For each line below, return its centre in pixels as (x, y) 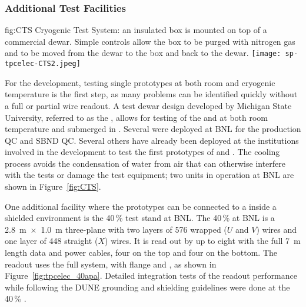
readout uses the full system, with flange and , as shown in (111, 264)
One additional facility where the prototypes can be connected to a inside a (141, 206)
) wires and (277, 229)
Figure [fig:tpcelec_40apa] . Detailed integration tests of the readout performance (151, 275)
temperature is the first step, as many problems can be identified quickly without (151, 94)
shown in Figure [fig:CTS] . (53, 186)
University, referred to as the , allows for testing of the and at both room (136, 117)
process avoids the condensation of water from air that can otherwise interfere (145, 163)
